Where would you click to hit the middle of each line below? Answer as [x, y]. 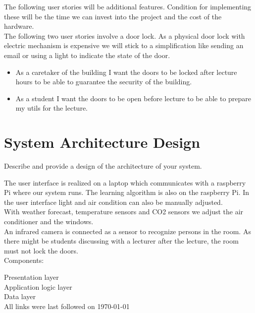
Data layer [20, 296]
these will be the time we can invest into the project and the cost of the [113, 16]
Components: [24, 260]
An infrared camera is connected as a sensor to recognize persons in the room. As [127, 231]
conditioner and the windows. [49, 221]
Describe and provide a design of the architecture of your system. [103, 166]
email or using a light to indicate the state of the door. [87, 55]
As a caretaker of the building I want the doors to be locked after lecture [126, 72]
